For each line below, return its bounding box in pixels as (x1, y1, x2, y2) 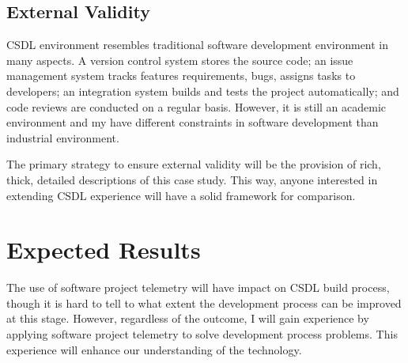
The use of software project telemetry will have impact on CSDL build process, (6, 279, 390, 296)
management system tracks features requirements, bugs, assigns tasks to (6, 67, 356, 84)
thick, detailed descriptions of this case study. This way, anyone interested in (6, 171, 378, 187)
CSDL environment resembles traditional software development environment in (6, 36, 389, 53)
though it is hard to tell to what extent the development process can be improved (6, 294, 402, 311)
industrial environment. (6, 129, 119, 146)
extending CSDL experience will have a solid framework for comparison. (6, 187, 356, 203)
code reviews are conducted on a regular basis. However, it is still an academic (6, 98, 387, 115)
